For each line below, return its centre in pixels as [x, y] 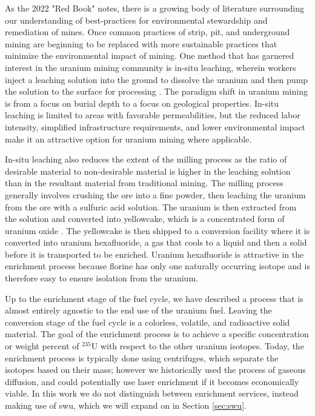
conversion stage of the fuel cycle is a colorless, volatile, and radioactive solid [148, 322]
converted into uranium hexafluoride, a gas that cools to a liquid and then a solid [156, 242]
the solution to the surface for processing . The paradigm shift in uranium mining [156, 91]
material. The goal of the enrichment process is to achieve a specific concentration [157, 334]
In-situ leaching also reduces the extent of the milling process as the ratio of [146, 159]
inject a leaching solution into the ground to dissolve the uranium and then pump [157, 79]
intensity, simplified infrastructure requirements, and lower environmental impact [155, 126]
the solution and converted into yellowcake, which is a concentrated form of [145, 219]
